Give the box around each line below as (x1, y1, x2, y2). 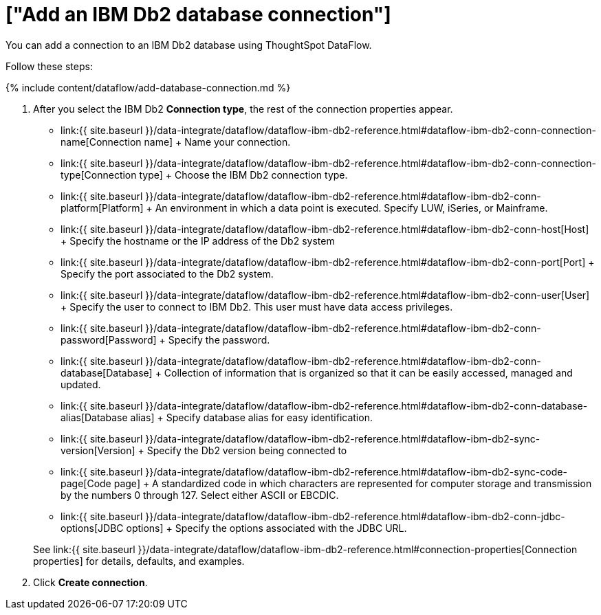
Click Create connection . (33, 576, 148, 588)
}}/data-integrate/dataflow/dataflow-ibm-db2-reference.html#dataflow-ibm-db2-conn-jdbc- (145, 510, 565, 522)
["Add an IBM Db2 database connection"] (6, 3, 391, 26)
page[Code (61, 477, 111, 489)
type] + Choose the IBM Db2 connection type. (139, 168, 348, 181)
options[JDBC (61, 522, 124, 534)
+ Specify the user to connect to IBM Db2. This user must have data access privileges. (61, 300, 453, 313)
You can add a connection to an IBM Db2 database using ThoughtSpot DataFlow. (6, 38, 372, 51)
